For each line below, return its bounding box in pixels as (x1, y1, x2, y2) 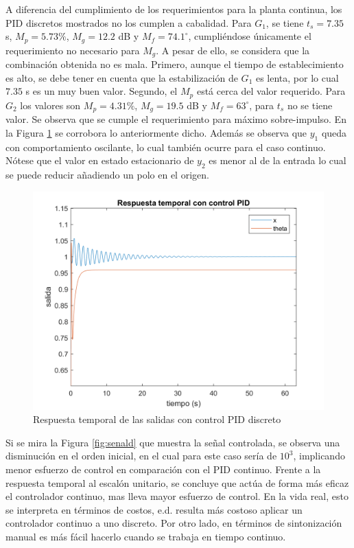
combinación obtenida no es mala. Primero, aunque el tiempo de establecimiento (5, 57, 344, 71)
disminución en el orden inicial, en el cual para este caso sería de (5, 448, 277, 463)
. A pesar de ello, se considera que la (156, 43, 310, 57)
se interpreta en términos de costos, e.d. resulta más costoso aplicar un (5, 502, 303, 516)
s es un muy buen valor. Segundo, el (25, 84, 178, 98)
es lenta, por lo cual (255, 70, 339, 84)
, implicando (293, 448, 345, 463)
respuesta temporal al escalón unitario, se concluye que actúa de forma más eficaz (5, 475, 349, 490)
